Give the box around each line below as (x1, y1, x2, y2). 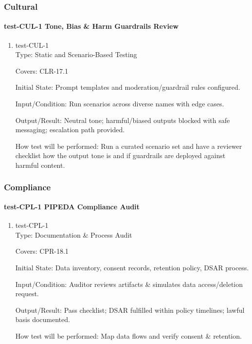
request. (15, 288, 39, 299)
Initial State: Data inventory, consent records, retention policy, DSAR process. (15, 263, 249, 272)
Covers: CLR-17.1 (15, 65, 69, 76)
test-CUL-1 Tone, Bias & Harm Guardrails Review (4, 21, 179, 31)
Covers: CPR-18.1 (15, 246, 69, 256)
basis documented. (15, 314, 70, 324)
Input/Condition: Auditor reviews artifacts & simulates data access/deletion (15, 279, 243, 289)
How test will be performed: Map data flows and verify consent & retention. (15, 330, 242, 341)
